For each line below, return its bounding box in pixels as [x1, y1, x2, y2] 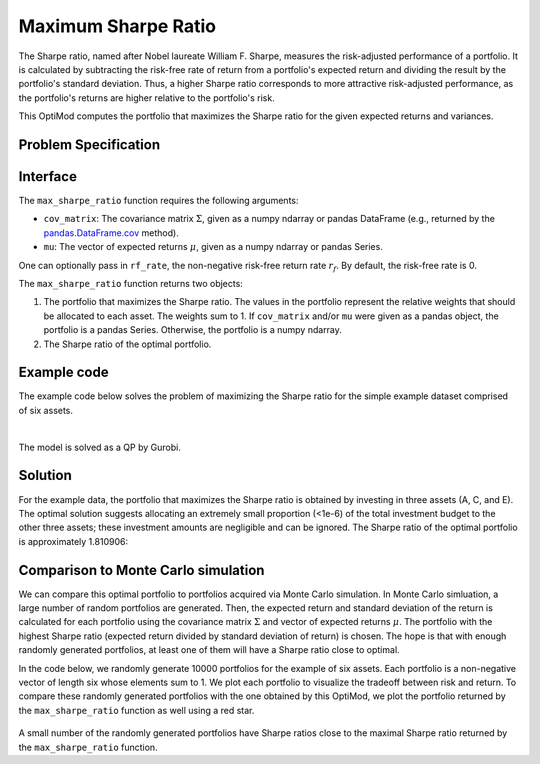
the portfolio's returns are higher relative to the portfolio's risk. [18, 91, 275, 104]
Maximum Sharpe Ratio [18, 15, 217, 37]
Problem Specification [18, 136, 160, 153]
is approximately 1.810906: [18, 535, 129, 547]
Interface [18, 168, 77, 185]
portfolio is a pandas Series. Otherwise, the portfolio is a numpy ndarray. [43, 324, 342, 336]
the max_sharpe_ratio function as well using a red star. [18, 704, 255, 716]
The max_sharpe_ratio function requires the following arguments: [18, 195, 299, 207]
